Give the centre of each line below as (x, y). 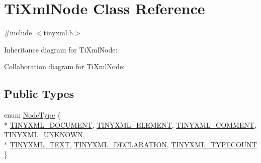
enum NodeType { (32, 115)
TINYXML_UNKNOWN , (45, 134)
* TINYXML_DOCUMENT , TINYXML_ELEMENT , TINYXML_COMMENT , (130, 124)
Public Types (39, 94)
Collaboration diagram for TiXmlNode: (65, 66)
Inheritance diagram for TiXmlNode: (61, 49)
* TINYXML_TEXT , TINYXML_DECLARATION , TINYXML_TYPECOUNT (130, 144)
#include (18, 33)
